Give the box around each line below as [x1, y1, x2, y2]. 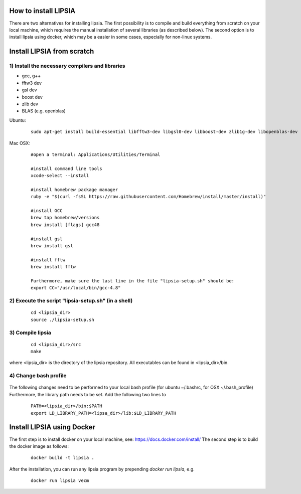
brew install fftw [31, 264, 76, 270]
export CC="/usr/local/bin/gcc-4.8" [31, 285, 121, 291]
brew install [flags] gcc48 [31, 222, 100, 228]
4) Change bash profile [9, 372, 67, 379]
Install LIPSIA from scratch [9, 47, 94, 56]
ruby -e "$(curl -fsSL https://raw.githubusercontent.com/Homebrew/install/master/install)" [31, 194, 266, 200]
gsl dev [22, 87, 37, 93]
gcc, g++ [22, 73, 41, 79]
